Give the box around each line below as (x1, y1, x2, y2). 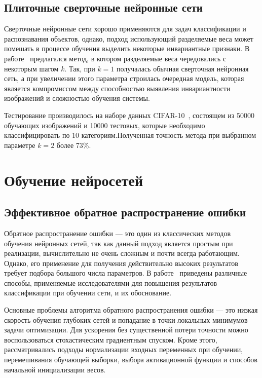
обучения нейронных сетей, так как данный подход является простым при (4, 238, 233, 248)
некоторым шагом (4, 63, 59, 73)
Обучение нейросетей (4, 169, 143, 190)
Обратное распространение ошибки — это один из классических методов (4, 228, 231, 238)
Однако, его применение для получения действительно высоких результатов (4, 257, 238, 268)
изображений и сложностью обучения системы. (4, 93, 150, 103)
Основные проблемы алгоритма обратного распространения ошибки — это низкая (4, 305, 258, 315)
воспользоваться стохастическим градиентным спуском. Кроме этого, (4, 334, 217, 345)
